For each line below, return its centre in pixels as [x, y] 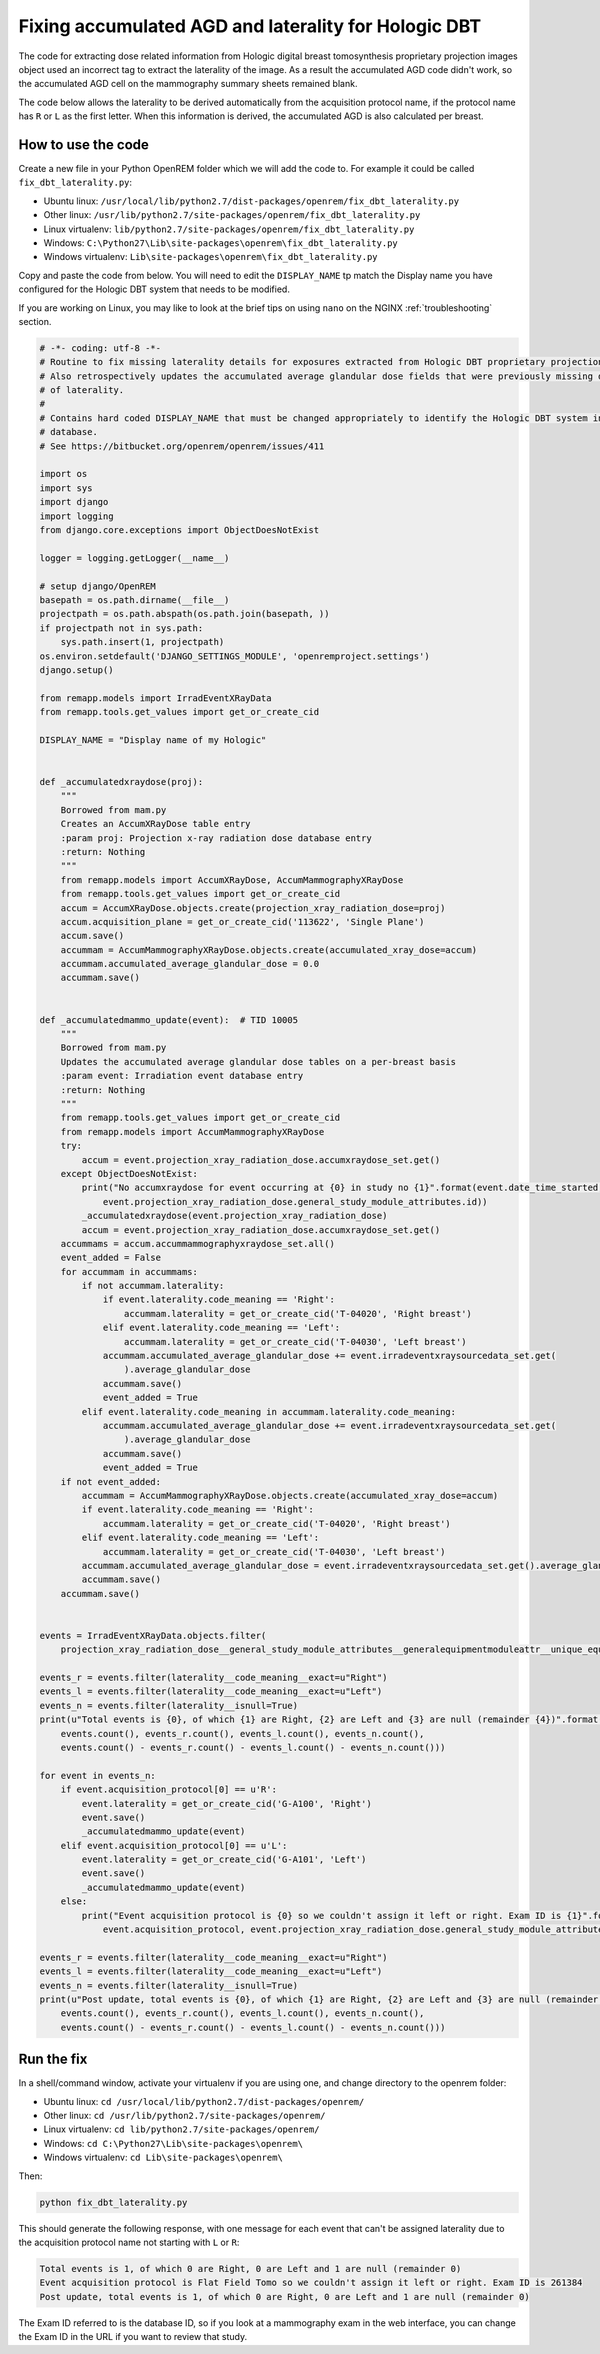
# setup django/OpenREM [98, 586]
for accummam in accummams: [129, 1271]
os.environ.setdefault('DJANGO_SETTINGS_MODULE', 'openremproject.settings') [234, 656]
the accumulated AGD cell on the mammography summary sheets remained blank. [188, 84]
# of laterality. [82, 390]
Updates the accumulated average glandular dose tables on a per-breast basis [258, 1061]
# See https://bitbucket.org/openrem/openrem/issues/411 [182, 446]
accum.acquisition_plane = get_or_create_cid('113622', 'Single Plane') [242, 921]
